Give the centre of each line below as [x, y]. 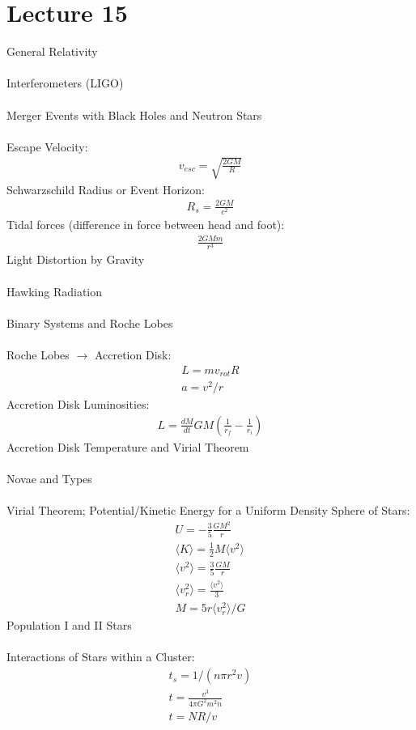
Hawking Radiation [55, 291]
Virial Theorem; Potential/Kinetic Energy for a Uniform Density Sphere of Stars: [208, 510]
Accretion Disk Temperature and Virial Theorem [128, 446]
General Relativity [52, 51]
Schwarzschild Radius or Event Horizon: [106, 189]
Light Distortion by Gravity [76, 259]
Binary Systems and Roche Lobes [90, 323]
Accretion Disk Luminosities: [78, 404]
